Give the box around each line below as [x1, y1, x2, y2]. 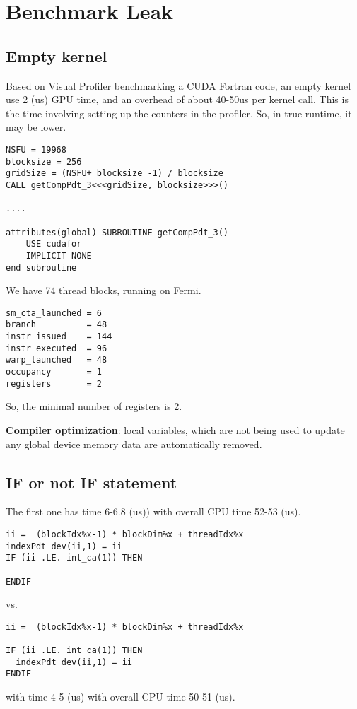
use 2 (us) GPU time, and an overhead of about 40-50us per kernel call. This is [6, 92, 349, 107]
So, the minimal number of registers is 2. [6, 399, 182, 414]
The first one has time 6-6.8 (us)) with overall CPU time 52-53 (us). [6, 504, 301, 519]
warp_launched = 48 [6, 355, 107, 365]
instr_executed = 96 [6, 343, 107, 353]
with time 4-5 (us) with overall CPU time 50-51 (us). [6, 689, 235, 704]
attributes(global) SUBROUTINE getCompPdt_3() [6, 227, 228, 238]
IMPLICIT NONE [25, 250, 92, 261]
